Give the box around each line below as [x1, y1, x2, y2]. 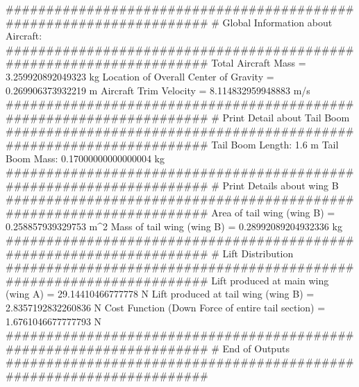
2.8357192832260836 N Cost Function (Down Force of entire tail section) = [6, 300, 326, 315]
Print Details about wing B [222, 178, 339, 192]
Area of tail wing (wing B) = [211, 205, 335, 219]
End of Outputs [222, 341, 290, 355]
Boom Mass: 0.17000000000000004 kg [6, 150, 165, 165]
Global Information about [222, 15, 333, 29]
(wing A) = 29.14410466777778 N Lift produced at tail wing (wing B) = [6, 286, 315, 301]
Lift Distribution [222, 246, 294, 260]
